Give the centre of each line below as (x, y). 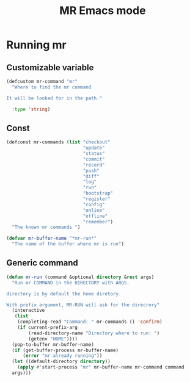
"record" (94, 165)
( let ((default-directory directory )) (61, 362)
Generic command (42, 263)
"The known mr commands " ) (46, 227)
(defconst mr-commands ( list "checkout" (59, 142)
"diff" (91, 176)
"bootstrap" (98, 193)
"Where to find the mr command (52, 87)
